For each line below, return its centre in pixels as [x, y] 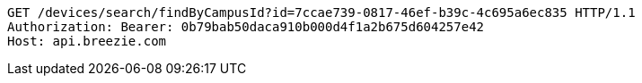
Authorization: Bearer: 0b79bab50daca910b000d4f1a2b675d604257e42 [246, 27]
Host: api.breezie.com [87, 41]
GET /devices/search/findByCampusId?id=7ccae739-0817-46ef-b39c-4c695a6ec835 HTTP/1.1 [321, 12]
